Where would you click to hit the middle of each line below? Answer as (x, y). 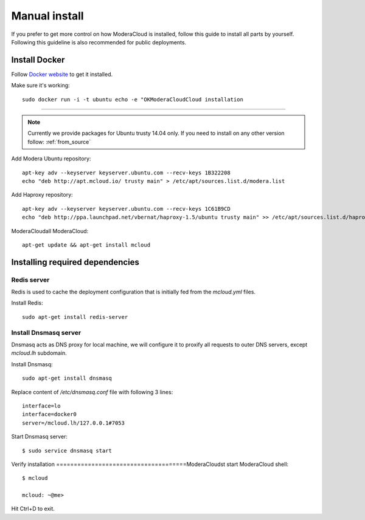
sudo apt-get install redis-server (75, 317)
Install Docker (38, 60)
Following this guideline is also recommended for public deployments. (99, 42)
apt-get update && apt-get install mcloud (86, 245)
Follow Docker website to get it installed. (62, 74)
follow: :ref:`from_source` (59, 142)
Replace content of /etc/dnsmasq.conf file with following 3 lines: (92, 392)
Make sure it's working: (40, 86)
